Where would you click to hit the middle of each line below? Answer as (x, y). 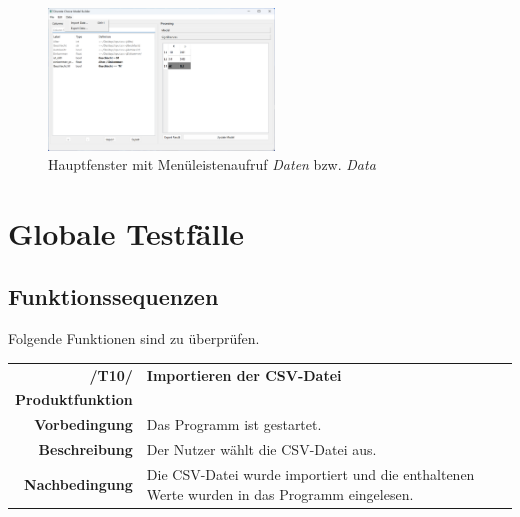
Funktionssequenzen (113, 296)
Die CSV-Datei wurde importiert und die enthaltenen (310, 474)
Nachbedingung (78, 483)
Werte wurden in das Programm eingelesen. (280, 493)
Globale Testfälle (126, 232)
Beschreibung (85, 449)
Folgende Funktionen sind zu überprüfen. (134, 338)
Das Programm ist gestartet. (234, 424)
